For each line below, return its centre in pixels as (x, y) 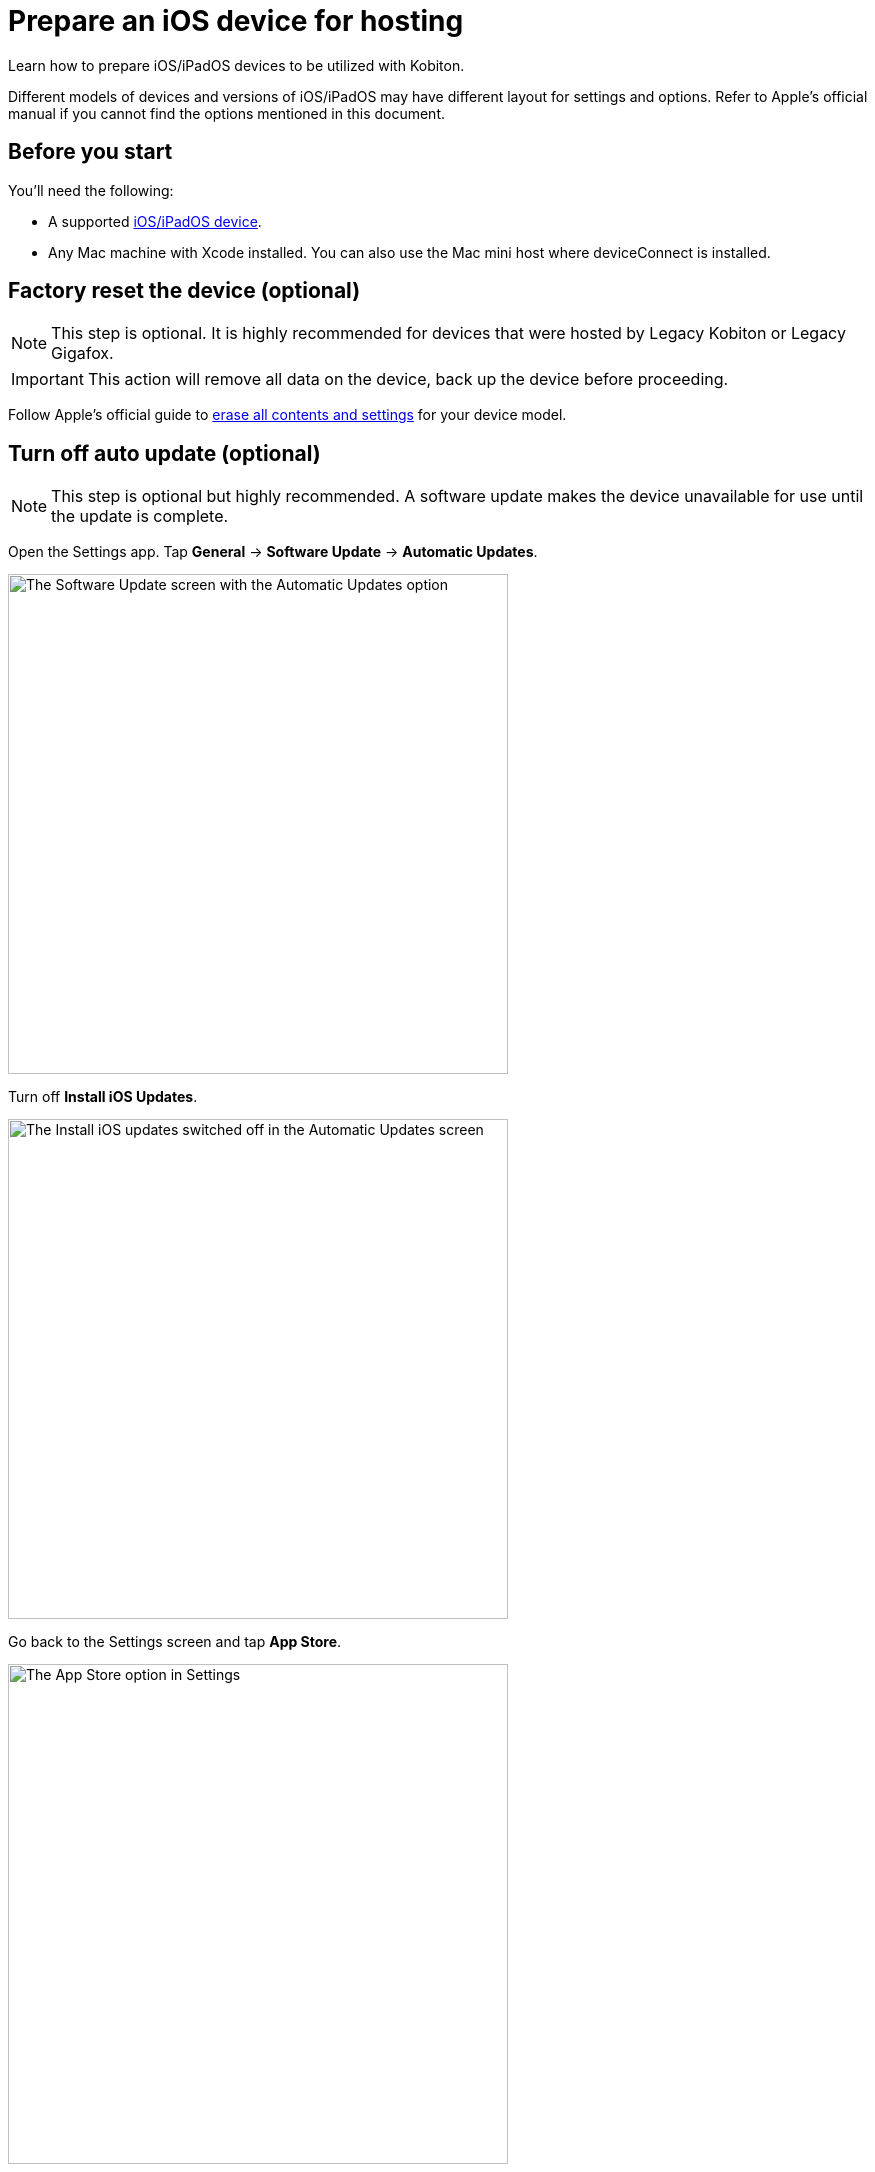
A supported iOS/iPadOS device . (155, 221)
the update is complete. (140, 516)
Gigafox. (82, 353)
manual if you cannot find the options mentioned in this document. (227, 113)
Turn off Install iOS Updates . (103, 1097)
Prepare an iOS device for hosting (236, 21)
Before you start (90, 152)
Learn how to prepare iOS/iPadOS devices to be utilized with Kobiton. (236, 65)
